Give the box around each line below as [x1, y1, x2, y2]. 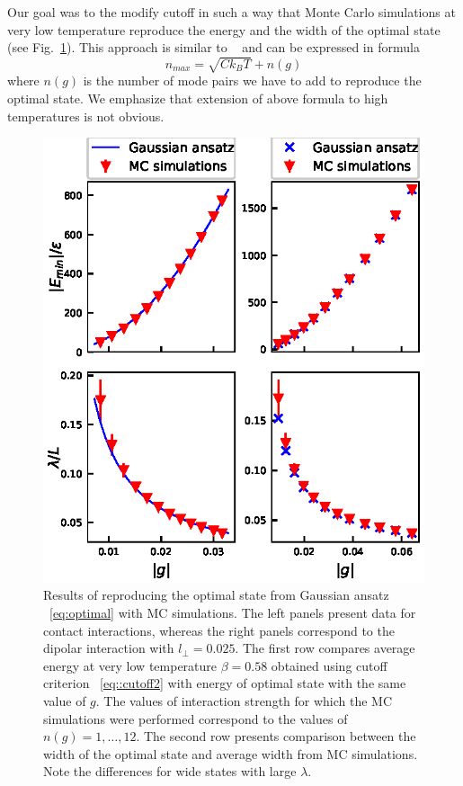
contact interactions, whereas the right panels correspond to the [43, 621, 395, 639]
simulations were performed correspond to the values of [43, 709, 348, 728]
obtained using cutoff [271, 656, 387, 674]
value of [43, 692, 86, 710]
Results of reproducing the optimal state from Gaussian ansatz [43, 585, 389, 604]
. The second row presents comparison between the [136, 727, 416, 746]
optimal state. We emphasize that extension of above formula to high [7, 88, 388, 107]
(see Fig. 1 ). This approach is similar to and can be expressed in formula [7, 38, 420, 57]
